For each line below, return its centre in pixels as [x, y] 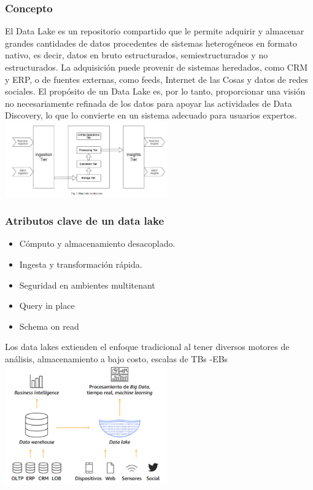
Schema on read [49, 326]
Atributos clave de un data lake [85, 221]
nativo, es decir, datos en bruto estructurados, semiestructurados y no [137, 55]
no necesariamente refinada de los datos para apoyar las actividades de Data [149, 103]
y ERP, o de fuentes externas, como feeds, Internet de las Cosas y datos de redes [156, 79]
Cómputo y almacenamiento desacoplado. [97, 243]
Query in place [47, 305]
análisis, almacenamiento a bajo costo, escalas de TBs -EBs [117, 359]
